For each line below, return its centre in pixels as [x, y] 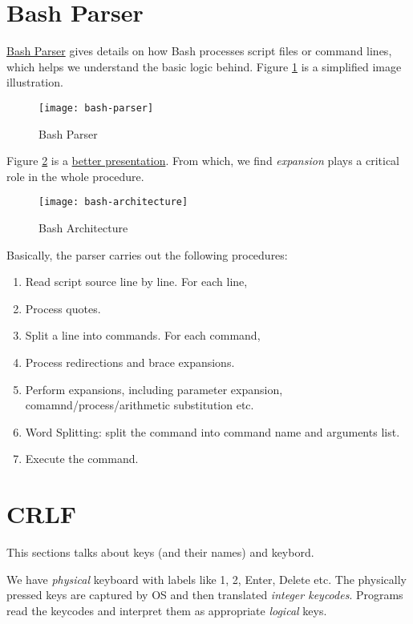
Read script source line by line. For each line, [136, 282]
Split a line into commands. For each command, [143, 335]
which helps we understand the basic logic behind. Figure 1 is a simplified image [204, 66]
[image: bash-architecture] [113, 202]
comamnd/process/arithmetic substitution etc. [140, 405]
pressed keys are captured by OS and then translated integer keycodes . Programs [205, 595]
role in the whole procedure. [75, 176]
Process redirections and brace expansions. [130, 362]
